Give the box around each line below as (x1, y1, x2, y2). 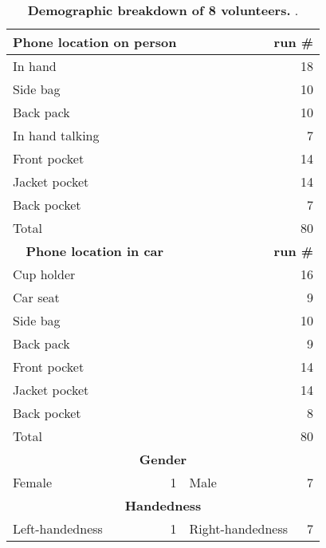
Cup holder (13, 265, 76, 283)
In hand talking (13, 126, 100, 144)
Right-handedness (189, 519, 289, 538)
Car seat (13, 288, 60, 306)
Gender (139, 450, 187, 468)
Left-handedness (13, 519, 103, 538)
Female (13, 473, 53, 491)
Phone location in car (26, 242, 164, 260)
